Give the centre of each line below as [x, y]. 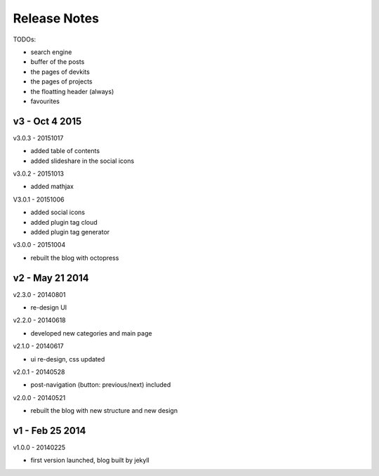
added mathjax [52, 187]
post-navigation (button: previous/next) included [101, 385]
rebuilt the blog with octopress [75, 258]
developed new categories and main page [91, 333]
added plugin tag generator [70, 232]
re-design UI [49, 308]
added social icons [58, 212]
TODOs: [25, 39]
